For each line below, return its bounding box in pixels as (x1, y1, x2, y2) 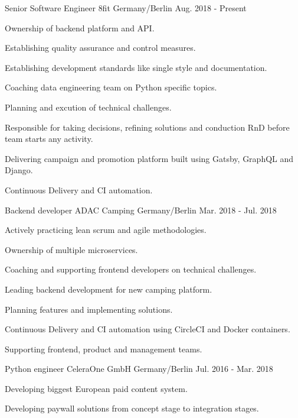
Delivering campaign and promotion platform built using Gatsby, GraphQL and (5, 152, 294, 164)
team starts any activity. (5, 132, 93, 145)
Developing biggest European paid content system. (5, 382, 188, 394)
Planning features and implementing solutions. (5, 303, 173, 315)
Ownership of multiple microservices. (5, 243, 138, 255)
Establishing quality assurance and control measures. (5, 41, 196, 54)
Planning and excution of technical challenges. (5, 101, 172, 113)
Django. (5, 164, 33, 176)
